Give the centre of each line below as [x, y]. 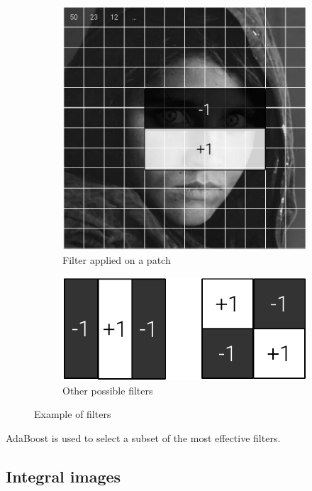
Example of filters [73, 414]
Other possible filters [108, 390]
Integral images [63, 476]
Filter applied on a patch [117, 259]
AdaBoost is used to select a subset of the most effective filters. [143, 437]
